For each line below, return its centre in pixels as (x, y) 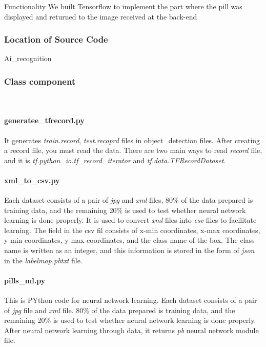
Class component (40, 81)
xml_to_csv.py (32, 180)
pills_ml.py (25, 280)
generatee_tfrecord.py (44, 120)
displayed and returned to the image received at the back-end (101, 16)
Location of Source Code (56, 39)
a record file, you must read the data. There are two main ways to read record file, (133, 150)
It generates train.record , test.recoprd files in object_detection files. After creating (132, 140)
